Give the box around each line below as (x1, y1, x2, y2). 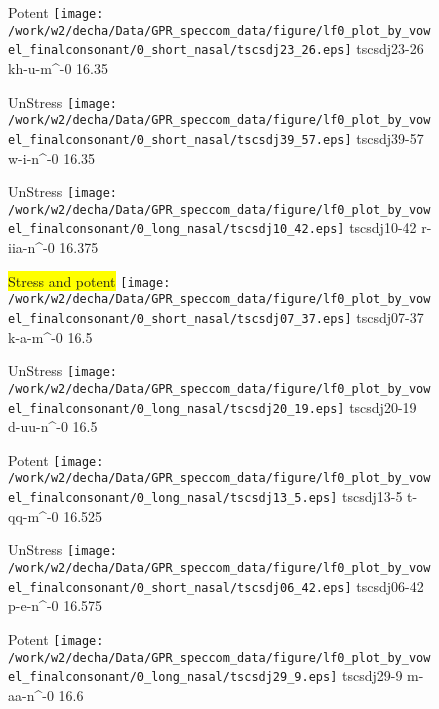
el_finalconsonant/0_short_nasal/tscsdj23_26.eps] (8, 43, 352, 58)
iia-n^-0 (8, 237, 55, 258)
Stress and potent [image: (8, 270, 171, 291)
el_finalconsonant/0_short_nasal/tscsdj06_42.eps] (8, 580, 352, 595)
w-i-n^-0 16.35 (8, 147, 96, 168)
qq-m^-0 (8, 505, 59, 526)
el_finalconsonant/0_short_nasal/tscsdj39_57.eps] (8, 132, 352, 147)
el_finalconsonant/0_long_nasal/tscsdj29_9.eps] (8, 670, 338, 685)
